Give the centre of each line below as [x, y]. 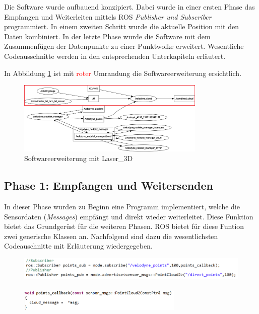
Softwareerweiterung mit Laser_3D [79, 158]
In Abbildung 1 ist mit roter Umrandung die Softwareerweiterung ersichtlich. [123, 73]
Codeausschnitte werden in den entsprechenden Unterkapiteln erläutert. [115, 56]
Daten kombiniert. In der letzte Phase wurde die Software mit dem [107, 36]
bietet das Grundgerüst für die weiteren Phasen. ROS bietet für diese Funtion [124, 226]
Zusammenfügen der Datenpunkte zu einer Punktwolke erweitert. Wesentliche [124, 46]
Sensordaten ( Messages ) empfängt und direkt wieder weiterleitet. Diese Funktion [129, 216]
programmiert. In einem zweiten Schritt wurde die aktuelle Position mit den [121, 26]
